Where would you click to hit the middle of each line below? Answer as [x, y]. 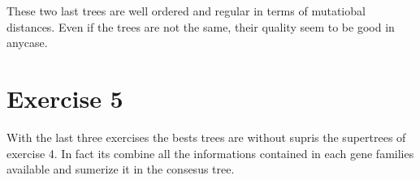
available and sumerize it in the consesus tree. [121, 169]
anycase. [27, 43]
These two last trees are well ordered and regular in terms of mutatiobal [186, 11]
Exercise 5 [65, 98]
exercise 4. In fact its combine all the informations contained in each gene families [210, 153]
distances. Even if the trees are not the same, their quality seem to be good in [201, 26]
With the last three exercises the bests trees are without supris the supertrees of [206, 137]
